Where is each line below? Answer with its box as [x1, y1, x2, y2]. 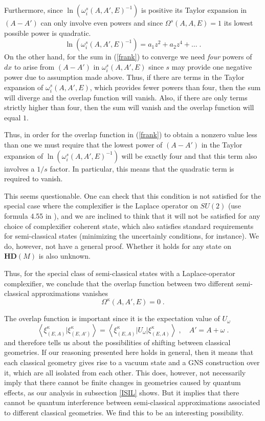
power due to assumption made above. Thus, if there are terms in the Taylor [4, 71, 245, 82]
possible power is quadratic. [4, 27, 91, 38]
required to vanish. [4, 173, 63, 184]
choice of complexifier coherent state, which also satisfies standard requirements [4, 220, 254, 231]
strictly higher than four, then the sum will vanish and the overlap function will [4, 102, 254, 113]
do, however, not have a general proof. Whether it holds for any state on [4, 240, 232, 251]
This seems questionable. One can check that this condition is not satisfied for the [4, 190, 261, 201]
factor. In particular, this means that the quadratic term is [50, 163, 234, 174]
